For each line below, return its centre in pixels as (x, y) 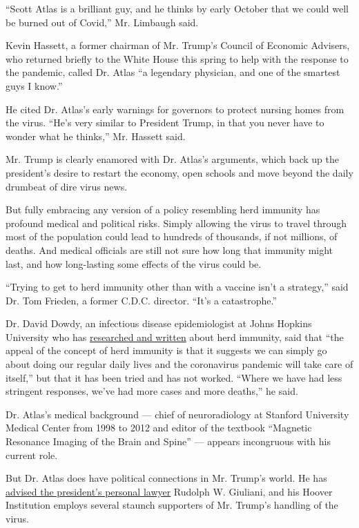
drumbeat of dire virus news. (67, 186)
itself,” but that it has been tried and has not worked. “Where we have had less (174, 377)
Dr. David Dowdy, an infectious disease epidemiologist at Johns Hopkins (159, 323)
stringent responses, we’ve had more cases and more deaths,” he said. (152, 391)
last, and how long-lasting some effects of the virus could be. (134, 263)
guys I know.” (34, 85)
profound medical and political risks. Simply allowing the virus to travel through (176, 223)
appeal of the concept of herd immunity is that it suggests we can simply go (166, 350)
